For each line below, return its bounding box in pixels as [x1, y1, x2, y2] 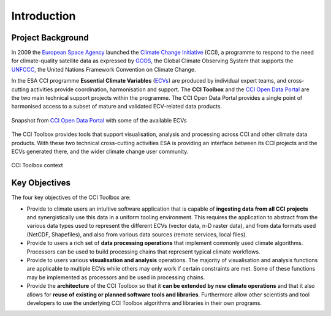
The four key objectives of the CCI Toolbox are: [11, 194, 131, 201]
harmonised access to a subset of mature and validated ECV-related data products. [11, 103, 223, 110]
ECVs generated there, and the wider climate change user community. [11, 148, 189, 155]
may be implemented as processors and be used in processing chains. [26, 273, 205, 281]
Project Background [11, 32, 89, 43]
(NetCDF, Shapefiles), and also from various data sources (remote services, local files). [26, 230, 248, 238]
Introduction [11, 9, 76, 23]
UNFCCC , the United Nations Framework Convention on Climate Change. [11, 66, 196, 73]
